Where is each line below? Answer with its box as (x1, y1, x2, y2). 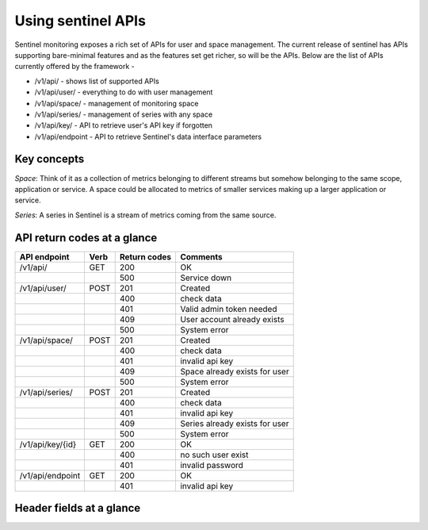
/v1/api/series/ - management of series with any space (34, 109, 213, 119)
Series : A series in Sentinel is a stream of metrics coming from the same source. (14, 210, 277, 220)
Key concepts (14, 152, 85, 166)
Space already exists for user (179, 366, 289, 377)
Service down (179, 272, 232, 283)
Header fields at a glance (14, 501, 141, 515)
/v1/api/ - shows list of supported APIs (34, 76, 160, 86)
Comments (179, 251, 223, 262)
